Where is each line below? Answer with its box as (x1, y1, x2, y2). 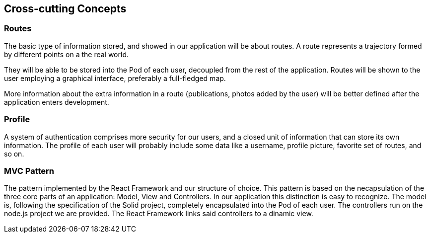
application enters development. (4, 97, 109, 106)
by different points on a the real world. (4, 50, 129, 59)
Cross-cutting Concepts (4, 2, 127, 15)
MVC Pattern (4, 165, 55, 176)
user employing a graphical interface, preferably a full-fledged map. (4, 74, 226, 82)
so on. (4, 149, 24, 158)
